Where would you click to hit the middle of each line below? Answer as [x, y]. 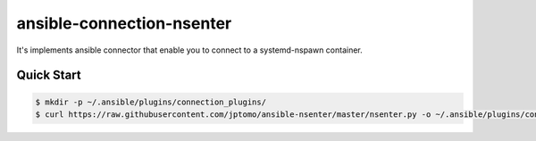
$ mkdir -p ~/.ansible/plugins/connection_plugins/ [151, 102]
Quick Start [49, 75]
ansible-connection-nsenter [124, 23]
